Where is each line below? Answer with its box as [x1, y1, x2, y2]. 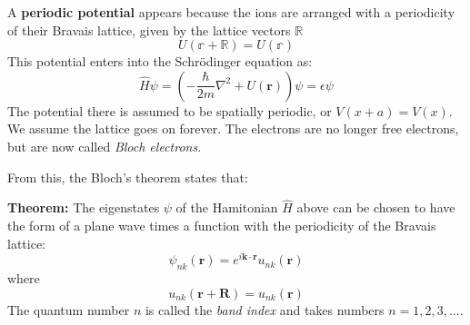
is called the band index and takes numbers [145, 300, 385, 319]
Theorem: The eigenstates [7, 198, 160, 217]
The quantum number [7, 300, 130, 319]
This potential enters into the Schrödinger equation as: [7, 52, 313, 71]
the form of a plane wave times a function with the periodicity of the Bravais [7, 215, 436, 234]
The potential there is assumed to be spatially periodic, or [7, 101, 332, 120]
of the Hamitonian [175, 198, 278, 217]
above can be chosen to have [296, 198, 455, 217]
